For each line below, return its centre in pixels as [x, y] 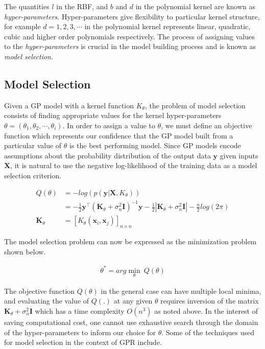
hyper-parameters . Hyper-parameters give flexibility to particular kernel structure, [132, 16]
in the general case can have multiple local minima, [181, 290]
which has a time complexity [80, 311]
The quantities [27, 6]
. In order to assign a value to [109, 125]
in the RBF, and [82, 6]
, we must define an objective [207, 125]
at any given [133, 301]
